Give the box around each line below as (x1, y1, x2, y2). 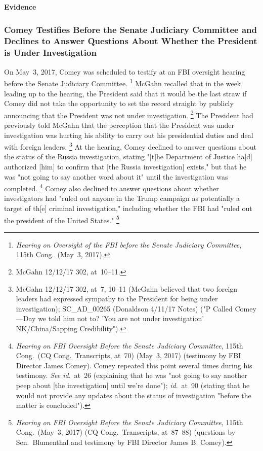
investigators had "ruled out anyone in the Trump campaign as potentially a (4, 193, 240, 203)
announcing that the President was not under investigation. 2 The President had (4, 108, 253, 120)
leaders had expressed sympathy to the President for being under (16, 293, 218, 304)
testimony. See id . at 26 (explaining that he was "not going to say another (16, 370, 247, 380)
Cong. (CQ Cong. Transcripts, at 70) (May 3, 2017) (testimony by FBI (16, 350, 241, 361)
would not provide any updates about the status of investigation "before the (16, 390, 251, 400)
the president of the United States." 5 (4, 213, 119, 225)
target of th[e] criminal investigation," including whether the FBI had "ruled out (4, 203, 252, 213)
